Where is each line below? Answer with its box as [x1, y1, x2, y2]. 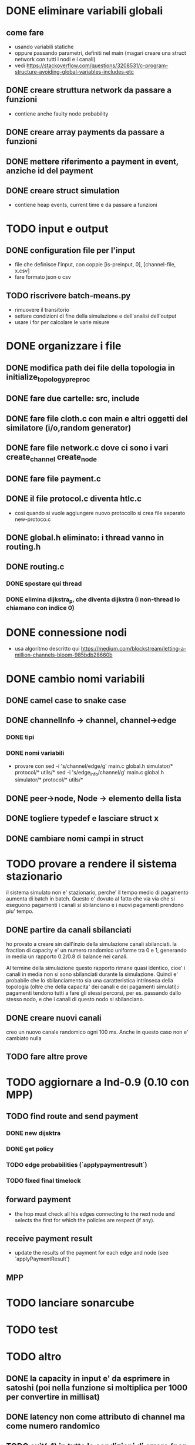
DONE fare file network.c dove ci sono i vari [6, 443, 169, 453]
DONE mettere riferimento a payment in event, [6, 156, 179, 166]
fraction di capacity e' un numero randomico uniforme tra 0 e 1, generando [6, 947, 187, 954]
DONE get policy [6, 1144, 54, 1153]
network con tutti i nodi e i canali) [14, 56, 96, 62]
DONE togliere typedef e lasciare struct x [6, 813, 159, 823]
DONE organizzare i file [6, 339, 122, 353]
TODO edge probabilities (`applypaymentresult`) [6, 1160, 147, 1169]
